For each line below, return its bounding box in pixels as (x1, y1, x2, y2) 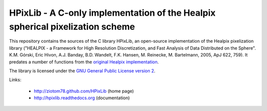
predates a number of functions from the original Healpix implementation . (9, 59, 159, 65)
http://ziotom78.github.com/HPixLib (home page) (34, 88, 134, 94)
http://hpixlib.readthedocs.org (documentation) (34, 95, 130, 101)
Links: (9, 77, 22, 83)
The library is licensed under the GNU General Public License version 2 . (9, 68, 156, 74)
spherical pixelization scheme (9, 21, 135, 32)
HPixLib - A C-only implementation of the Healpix (9, 7, 216, 18)
